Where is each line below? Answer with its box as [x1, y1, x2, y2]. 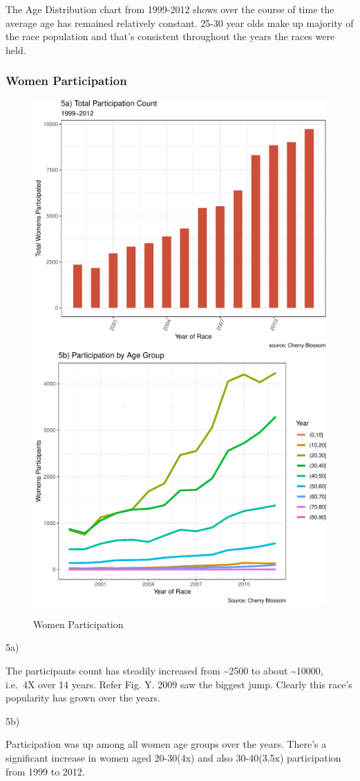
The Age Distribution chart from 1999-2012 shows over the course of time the [6, 2, 334, 16]
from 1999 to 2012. [6, 764, 85, 778]
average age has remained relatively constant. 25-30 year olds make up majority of [6, 15, 354, 30]
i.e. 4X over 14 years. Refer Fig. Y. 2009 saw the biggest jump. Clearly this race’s [6, 677, 352, 691]
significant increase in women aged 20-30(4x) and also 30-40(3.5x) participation [6, 750, 341, 764]
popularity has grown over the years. [6, 690, 160, 705]
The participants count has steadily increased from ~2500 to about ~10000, [6, 663, 323, 677]
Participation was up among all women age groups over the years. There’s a [6, 737, 327, 751]
